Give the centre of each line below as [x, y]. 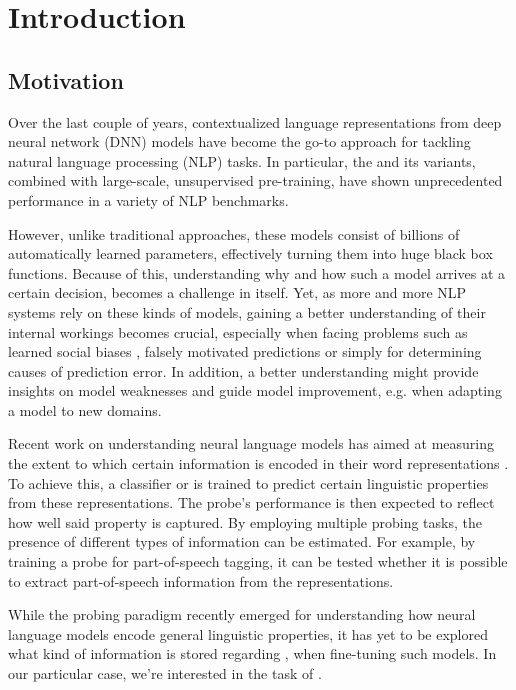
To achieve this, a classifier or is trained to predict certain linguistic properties [248, 482]
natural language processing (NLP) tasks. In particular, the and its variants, [242, 160]
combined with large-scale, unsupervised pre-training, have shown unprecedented [255, 180]
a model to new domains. [85, 409]
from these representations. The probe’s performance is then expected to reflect [251, 502]
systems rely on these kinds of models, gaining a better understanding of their [247, 311]
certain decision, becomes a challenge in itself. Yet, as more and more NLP [237, 292]
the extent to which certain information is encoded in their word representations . [258, 463]
